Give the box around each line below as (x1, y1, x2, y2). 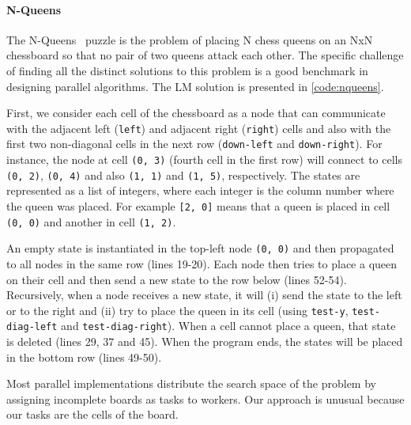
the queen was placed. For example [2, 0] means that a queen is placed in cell (6, 197, 390, 214)
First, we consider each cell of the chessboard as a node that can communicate (6, 104, 386, 121)
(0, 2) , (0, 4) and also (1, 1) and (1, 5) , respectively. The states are (6, 166, 360, 183)
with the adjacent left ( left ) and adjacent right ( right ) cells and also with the (6, 120, 391, 136)
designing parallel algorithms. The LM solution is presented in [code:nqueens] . (6, 78, 384, 94)
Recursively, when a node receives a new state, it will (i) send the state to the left (6, 286, 402, 303)
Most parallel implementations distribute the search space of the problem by (6, 375, 376, 392)
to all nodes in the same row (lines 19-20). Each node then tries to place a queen (6, 255, 398, 271)
